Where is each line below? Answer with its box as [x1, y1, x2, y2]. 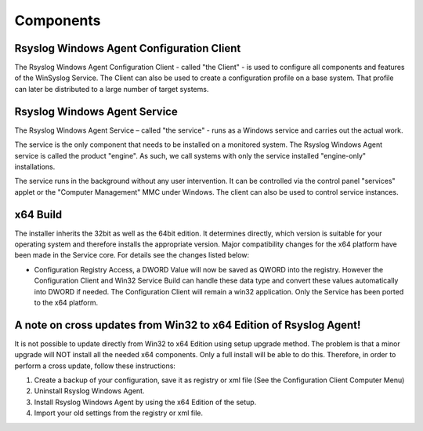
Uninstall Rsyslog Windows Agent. [34, 386, 145, 396]
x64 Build [14, 208, 63, 221]
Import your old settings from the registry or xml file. [34, 408, 204, 418]
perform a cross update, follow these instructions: [14, 361, 176, 371]
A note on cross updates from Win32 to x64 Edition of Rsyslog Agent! [14, 318, 361, 331]
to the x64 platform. [34, 298, 99, 307]
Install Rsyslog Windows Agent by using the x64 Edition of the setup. [34, 397, 257, 407]
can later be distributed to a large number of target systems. [14, 84, 209, 93]
